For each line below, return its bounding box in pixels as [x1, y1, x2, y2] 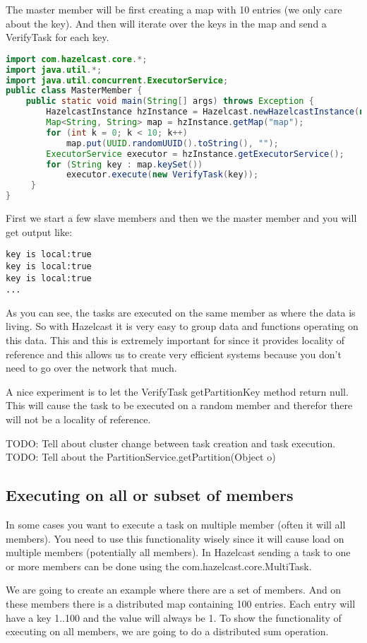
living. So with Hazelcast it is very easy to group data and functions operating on [6, 319, 359, 334]
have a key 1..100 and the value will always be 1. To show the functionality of [6, 610, 342, 625]
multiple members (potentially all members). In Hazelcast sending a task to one [6, 545, 351, 560]
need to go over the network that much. [6, 360, 177, 375]
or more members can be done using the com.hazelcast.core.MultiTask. [6, 558, 312, 573]
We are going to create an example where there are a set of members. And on [6, 582, 342, 597]
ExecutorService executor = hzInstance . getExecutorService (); [46, 148, 344, 159]
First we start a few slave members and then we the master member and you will [6, 211, 357, 225]
